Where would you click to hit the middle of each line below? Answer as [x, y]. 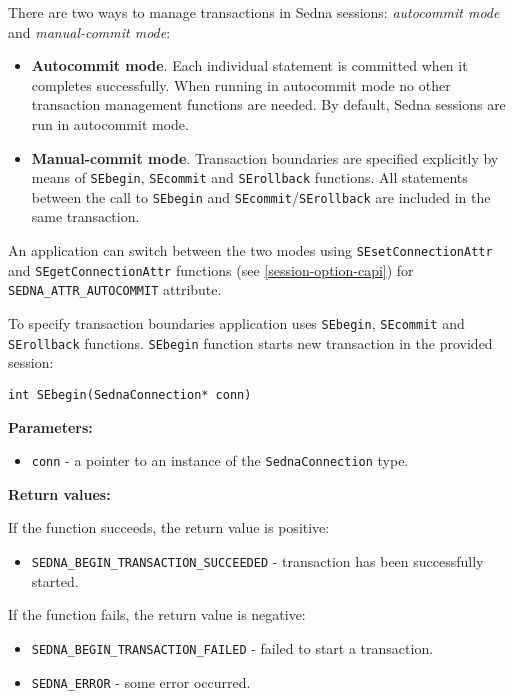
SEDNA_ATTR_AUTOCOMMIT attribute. [115, 289]
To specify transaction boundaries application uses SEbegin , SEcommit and [236, 323]
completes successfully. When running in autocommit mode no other [241, 84]
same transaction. [85, 216]
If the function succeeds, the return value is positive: [169, 527]
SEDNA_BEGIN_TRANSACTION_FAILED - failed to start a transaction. [232, 647]
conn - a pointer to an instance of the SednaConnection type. [220, 460]
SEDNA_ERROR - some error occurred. [141, 681]
